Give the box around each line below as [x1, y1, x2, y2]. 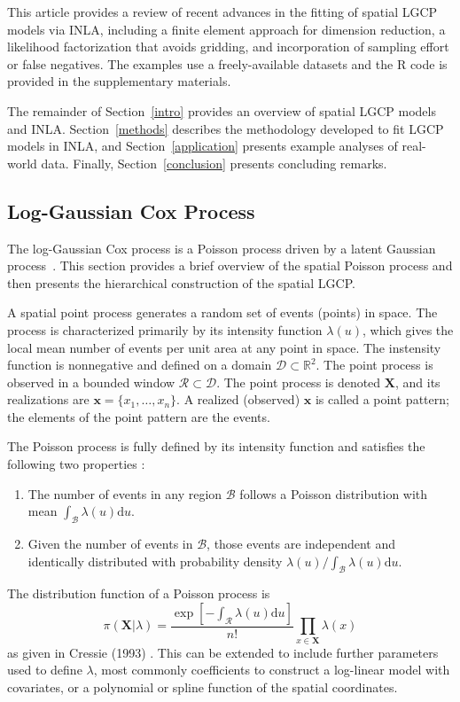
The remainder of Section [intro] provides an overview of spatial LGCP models [7, 101, 436, 120]
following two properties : [7, 455, 145, 473]
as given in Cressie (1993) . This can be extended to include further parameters [7, 643, 439, 661]
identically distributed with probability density [27, 551, 283, 570]
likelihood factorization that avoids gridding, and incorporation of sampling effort [7, 37, 449, 56]
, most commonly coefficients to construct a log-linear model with [93, 660, 450, 679]
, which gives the [362, 320, 454, 339]
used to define [7, 660, 82, 679]
